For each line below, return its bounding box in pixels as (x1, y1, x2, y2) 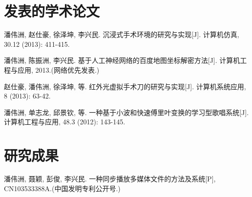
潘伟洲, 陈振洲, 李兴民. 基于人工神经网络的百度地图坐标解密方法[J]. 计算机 (4, 55, 240, 65)
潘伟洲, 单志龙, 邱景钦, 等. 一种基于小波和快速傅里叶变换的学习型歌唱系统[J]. (4, 107, 249, 117)
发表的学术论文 (4, 1, 100, 21)
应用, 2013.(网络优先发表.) (17, 64, 100, 75)
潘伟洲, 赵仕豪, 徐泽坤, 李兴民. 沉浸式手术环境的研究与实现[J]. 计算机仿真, (4, 29, 239, 39)
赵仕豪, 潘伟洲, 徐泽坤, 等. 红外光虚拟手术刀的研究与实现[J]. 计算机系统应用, (4, 81, 246, 91)
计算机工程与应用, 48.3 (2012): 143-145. (4, 117, 126, 127)
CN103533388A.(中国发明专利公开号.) (4, 183, 121, 193)
